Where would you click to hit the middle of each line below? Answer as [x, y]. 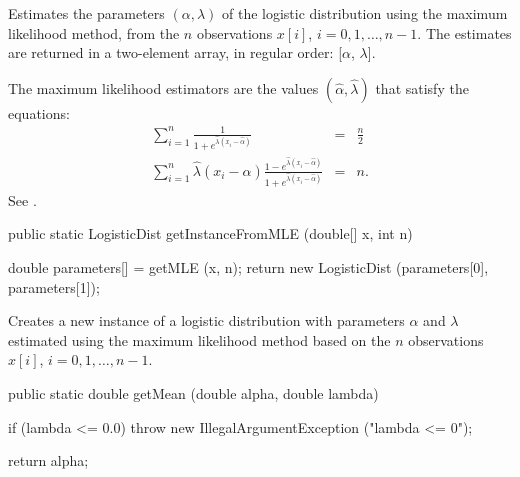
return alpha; [48, 460]
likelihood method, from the [94, 32]
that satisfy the [422, 87]
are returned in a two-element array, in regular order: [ [175, 52]
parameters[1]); [54, 286]
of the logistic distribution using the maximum [364, 13]
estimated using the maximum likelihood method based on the [199, 339]
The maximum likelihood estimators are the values [163, 87]
